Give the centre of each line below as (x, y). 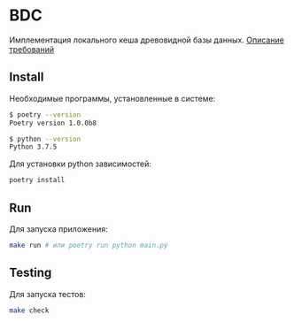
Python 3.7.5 (33, 147)
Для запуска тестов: (48, 294)
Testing (31, 273)
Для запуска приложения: (58, 229)
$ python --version (45, 139)
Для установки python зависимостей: (81, 164)
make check (29, 310)
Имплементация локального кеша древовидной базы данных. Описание (147, 40)
